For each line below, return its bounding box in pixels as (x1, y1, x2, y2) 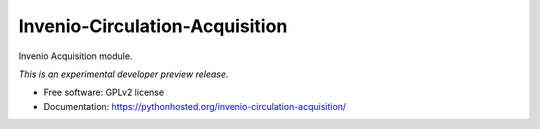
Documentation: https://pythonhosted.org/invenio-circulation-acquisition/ (43, 100, 347, 112)
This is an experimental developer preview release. (18, 68, 229, 80)
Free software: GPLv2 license (43, 86, 165, 99)
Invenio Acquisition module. (18, 50, 133, 62)
